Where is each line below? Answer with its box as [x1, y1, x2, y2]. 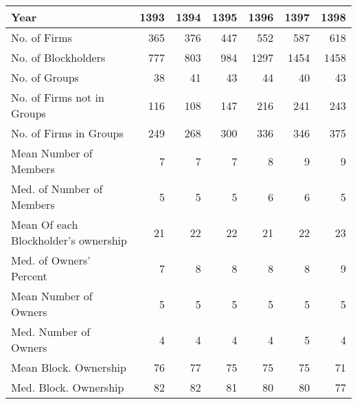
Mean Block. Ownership [11, 359, 126, 375]
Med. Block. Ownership [11, 379, 124, 395]
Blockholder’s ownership [11, 232, 127, 248]
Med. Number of [11, 324, 91, 339]
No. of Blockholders [11, 49, 106, 65]
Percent [11, 268, 47, 284]
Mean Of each [11, 216, 78, 232]
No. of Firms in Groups [11, 125, 124, 141]
